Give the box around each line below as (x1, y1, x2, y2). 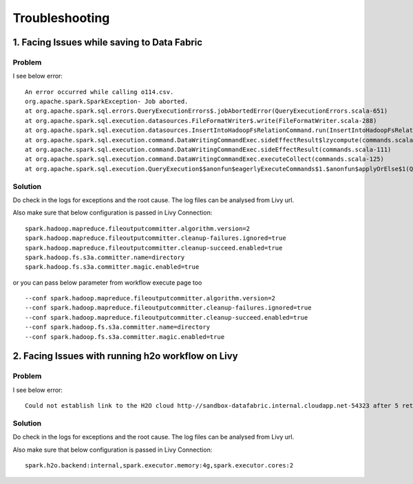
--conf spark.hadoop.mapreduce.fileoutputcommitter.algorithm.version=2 (25, 294, 275, 302)
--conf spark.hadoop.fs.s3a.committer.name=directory (25, 323, 210, 331)
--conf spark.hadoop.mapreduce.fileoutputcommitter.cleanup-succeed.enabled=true (25, 313, 308, 321)
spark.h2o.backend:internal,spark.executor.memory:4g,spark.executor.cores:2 (25, 461, 294, 470)
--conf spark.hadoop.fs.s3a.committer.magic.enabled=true (25, 333, 225, 340)
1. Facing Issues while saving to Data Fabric (12, 36, 203, 48)
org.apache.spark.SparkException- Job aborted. (25, 98, 189, 106)
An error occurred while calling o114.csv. (25, 88, 174, 96)
